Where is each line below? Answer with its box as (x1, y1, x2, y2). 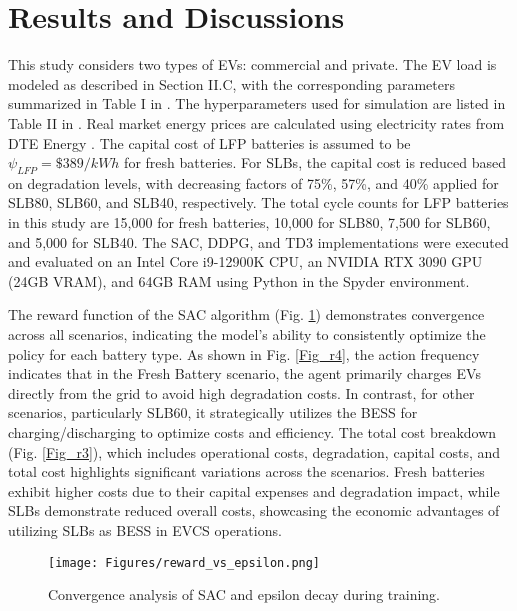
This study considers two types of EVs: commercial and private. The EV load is (8, 54, 497, 75)
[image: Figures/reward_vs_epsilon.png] (48, 555, 321, 570)
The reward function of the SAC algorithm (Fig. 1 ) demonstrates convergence (8, 304, 485, 325)
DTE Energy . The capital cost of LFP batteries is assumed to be (8, 132, 411, 153)
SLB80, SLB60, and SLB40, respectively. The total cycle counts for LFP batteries (8, 192, 509, 213)
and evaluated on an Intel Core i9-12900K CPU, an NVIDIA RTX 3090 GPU (8, 251, 483, 272)
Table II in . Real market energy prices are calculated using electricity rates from (8, 112, 505, 133)
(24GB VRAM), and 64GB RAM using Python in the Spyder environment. (8, 270, 470, 291)
